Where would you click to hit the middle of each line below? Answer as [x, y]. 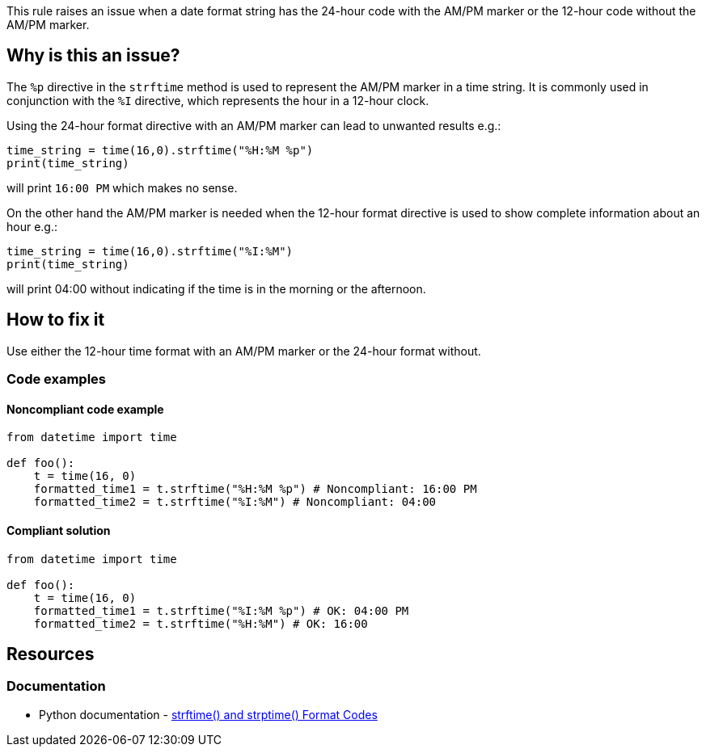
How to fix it [56, 320]
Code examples [57, 379]
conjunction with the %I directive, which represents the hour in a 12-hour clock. [218, 100]
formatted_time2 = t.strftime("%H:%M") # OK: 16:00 [201, 623]
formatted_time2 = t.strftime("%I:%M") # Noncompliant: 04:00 [235, 502]
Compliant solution [59, 530]
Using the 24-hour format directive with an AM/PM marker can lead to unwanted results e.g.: [254, 125]
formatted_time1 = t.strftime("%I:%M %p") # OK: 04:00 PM [221, 610]
